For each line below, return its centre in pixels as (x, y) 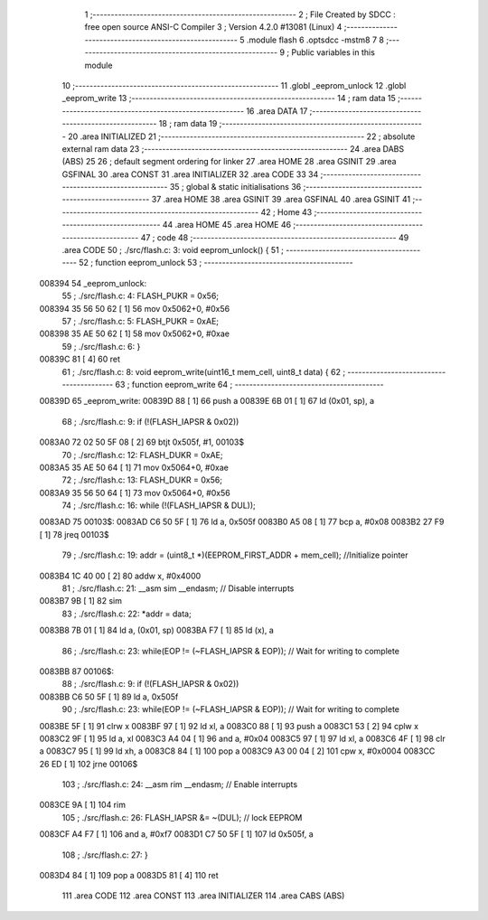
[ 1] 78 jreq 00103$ (75, 534)
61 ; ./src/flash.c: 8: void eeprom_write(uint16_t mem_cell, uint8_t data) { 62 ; (204, 371)
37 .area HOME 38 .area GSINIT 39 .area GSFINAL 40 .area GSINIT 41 (281, 200)
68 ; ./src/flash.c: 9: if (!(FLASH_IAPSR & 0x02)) (150, 421)
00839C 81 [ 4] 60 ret (80, 359)
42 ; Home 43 (286, 211)
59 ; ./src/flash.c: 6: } (101, 346)
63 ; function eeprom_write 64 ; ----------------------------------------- (249, 384)
